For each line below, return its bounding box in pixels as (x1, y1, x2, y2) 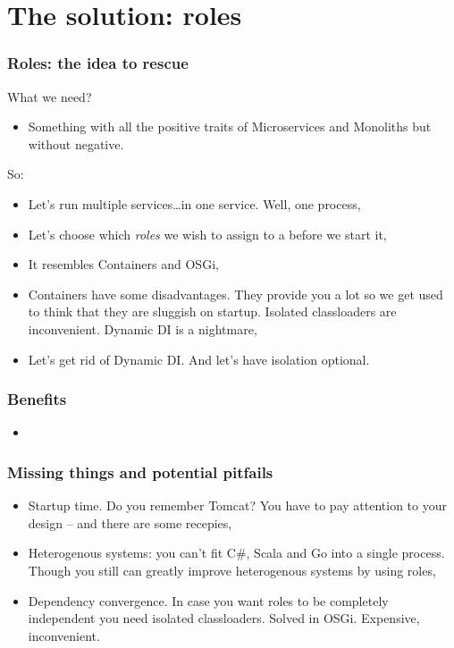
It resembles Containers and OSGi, (28, 255, 219, 274)
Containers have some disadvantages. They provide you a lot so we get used (28, 284, 443, 303)
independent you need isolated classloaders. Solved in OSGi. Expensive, (28, 609, 420, 627)
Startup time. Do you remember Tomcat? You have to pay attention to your (28, 496, 447, 515)
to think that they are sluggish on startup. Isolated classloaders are (28, 302, 397, 321)
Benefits (7, 388, 67, 410)
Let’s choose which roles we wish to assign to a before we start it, (28, 224, 387, 243)
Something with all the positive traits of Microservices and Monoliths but (28, 117, 432, 136)
